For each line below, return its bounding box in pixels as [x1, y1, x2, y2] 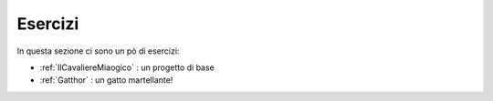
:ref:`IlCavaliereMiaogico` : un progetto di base [39, 62, 215, 73]
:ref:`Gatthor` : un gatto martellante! [39, 75, 173, 86]
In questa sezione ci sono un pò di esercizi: [16, 45, 180, 56]
